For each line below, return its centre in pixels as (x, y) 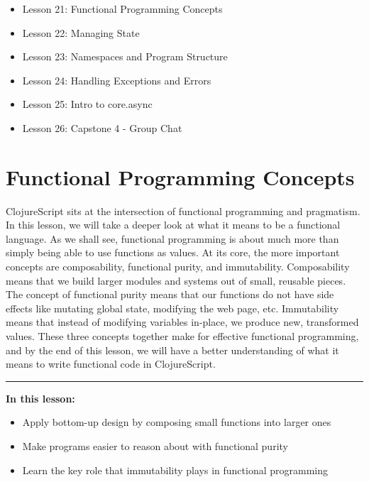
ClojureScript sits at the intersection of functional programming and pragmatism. (183, 210)
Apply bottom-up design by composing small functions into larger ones (177, 422)
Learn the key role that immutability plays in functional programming (175, 470)
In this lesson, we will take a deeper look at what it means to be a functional (173, 225)
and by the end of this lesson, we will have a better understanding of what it (172, 350)
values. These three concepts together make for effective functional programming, (182, 336)
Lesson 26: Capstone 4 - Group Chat (102, 127)
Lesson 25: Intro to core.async (87, 104)
